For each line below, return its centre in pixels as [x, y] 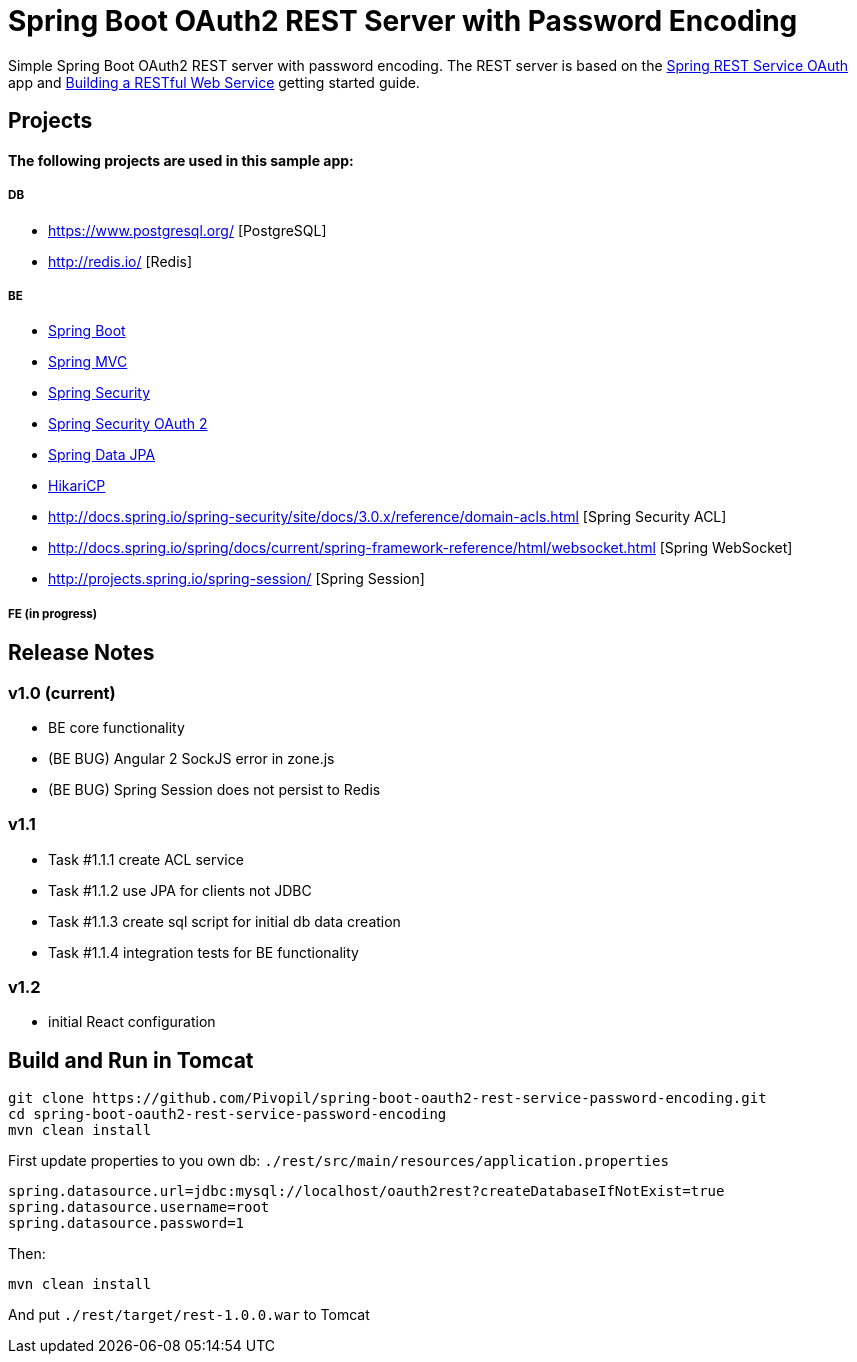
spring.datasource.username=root [139, 1207]
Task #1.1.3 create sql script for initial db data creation [224, 921]
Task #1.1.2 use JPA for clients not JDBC [180, 890]
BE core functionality [116, 727]
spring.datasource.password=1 [126, 1223]
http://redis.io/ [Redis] [120, 261]
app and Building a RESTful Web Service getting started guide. [214, 82]
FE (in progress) [53, 613]
